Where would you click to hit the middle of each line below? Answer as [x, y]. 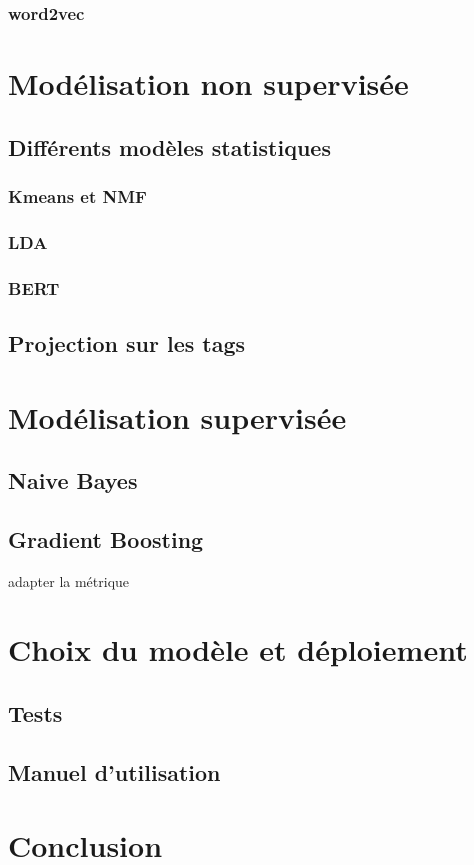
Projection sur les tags [127, 342]
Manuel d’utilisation [114, 771]
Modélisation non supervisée [208, 83]
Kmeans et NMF [77, 195]
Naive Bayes [73, 480]
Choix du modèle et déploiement [238, 649]
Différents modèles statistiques [169, 146]
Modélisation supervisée [177, 416]
